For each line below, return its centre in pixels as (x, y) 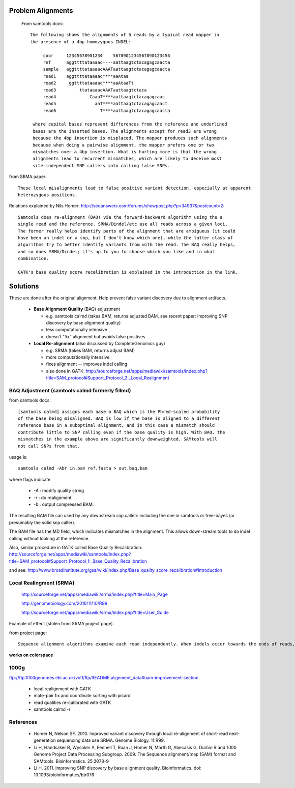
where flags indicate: (30, 479)
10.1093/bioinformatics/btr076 (64, 775)
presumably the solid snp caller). (42, 522)
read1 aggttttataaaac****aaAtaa (86, 76)
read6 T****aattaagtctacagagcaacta (107, 110)
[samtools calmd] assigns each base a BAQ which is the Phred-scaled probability (119, 411)
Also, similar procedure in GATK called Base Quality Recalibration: (76, 547)
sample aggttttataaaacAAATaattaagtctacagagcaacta (107, 69)
